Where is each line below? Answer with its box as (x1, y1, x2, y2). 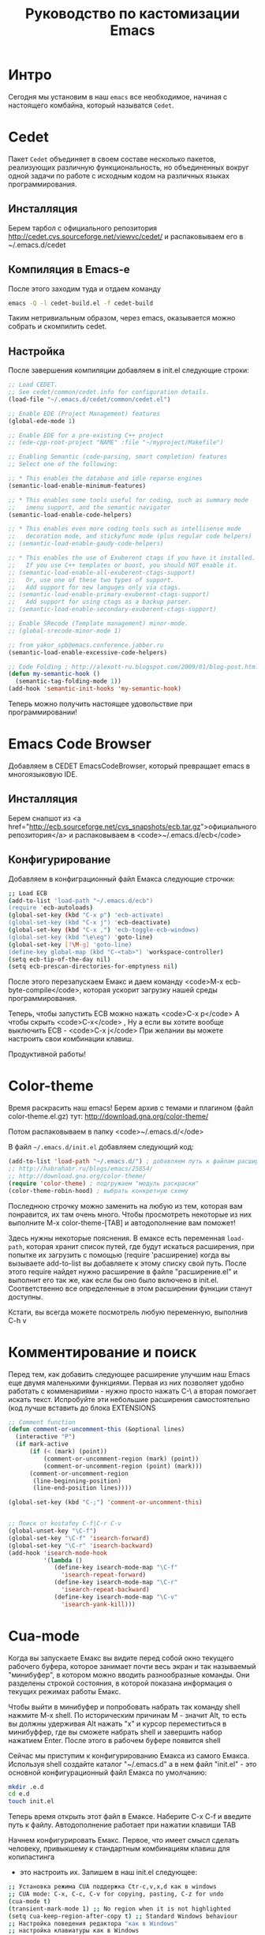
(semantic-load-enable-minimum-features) (8, 482, 147, 489)
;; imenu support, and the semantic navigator (8, 503, 171, 512)
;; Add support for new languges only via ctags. (8, 583, 181, 591)
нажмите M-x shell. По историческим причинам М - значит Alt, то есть (8, 1710, 247, 1719)
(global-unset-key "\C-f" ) (8, 1527, 97, 1535)
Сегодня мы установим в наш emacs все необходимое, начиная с (8, 92, 228, 101)
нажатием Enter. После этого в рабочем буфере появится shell (8, 1735, 221, 1745)
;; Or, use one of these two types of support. (8, 576, 175, 584)
